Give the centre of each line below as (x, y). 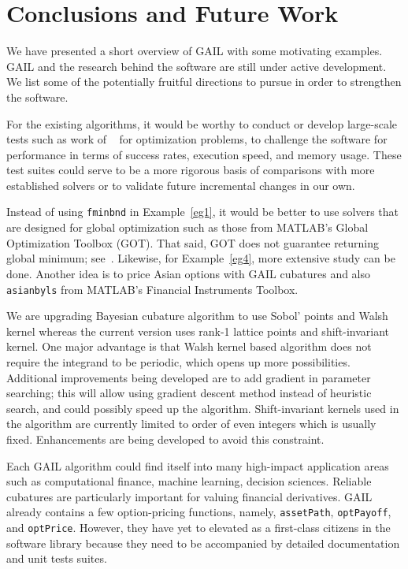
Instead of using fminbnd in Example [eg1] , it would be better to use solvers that (203, 212)
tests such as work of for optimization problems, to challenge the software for (197, 139)
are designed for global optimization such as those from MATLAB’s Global (187, 227)
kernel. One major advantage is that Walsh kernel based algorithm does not (189, 346)
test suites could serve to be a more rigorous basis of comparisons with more (191, 170)
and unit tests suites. (57, 558)
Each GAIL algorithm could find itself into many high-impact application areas (198, 465)
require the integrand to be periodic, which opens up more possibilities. (178, 361)
